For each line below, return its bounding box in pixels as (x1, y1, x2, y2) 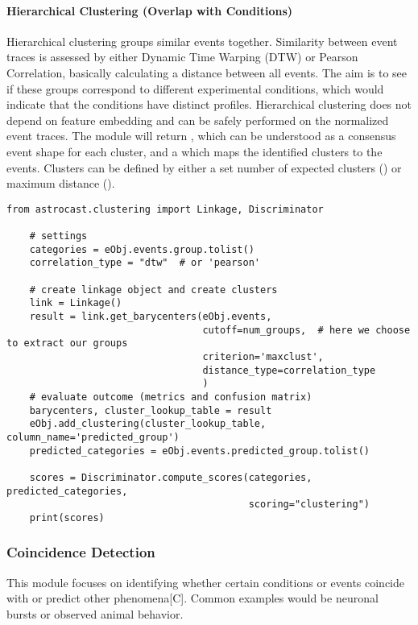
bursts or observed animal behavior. (6, 605, 184, 622)
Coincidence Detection (6, 542, 155, 562)
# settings (29, 230, 88, 242)
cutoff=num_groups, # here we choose (202, 324, 411, 336)
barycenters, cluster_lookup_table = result (29, 404, 272, 416)
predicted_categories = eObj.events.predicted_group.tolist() (29, 445, 370, 457)
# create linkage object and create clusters (29, 284, 278, 296)
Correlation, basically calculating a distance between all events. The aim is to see (6, 64, 408, 81)
